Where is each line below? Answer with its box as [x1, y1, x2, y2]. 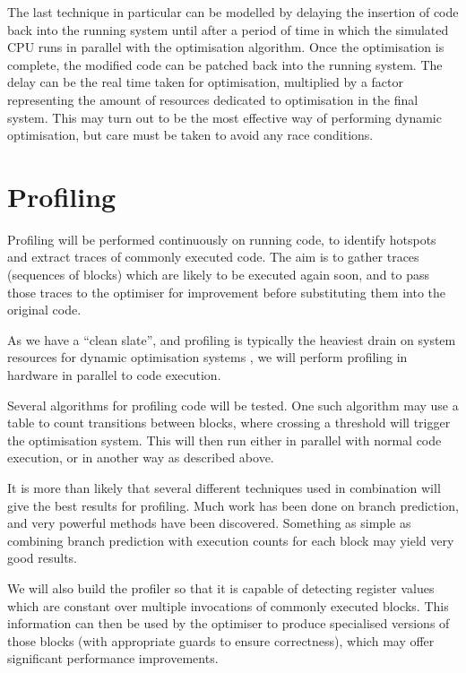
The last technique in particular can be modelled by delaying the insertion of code [7, 3, 459, 21]
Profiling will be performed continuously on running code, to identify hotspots [7, 229, 436, 248]
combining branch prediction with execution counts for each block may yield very [7, 531, 454, 549]
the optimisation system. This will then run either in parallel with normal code [7, 430, 442, 449]
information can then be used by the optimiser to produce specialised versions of [7, 614, 450, 633]
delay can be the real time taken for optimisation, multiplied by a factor [7, 73, 403, 91]
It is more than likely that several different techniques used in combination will [7, 479, 441, 496]
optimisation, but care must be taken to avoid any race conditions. [7, 125, 374, 144]
